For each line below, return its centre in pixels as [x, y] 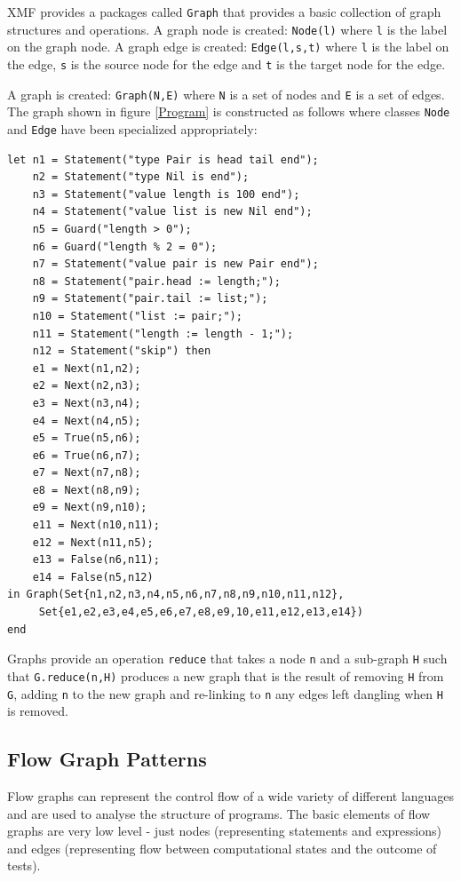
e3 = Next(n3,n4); [87, 403]
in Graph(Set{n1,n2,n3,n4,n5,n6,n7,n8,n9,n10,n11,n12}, [176, 595]
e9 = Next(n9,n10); [90, 508]
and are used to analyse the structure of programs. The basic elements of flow [219, 813]
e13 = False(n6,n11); [96, 560]
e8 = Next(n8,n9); [87, 490]
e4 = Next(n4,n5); [87, 421]
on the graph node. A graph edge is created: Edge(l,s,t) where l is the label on [228, 47]
